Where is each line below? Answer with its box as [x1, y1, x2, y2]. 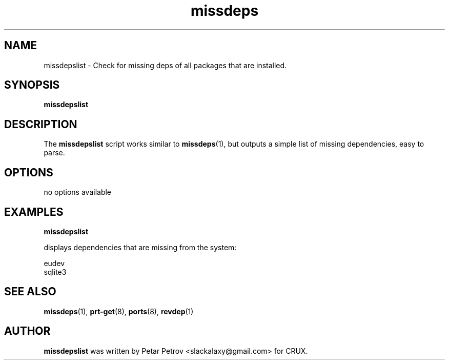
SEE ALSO [4, 285, 56, 298]
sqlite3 [44, 267, 67, 276]
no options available [44, 188, 112, 197]
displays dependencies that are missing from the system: [44, 242, 237, 252]
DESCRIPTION [4, 117, 77, 131]
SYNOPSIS [4, 78, 60, 92]
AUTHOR [4, 325, 51, 338]
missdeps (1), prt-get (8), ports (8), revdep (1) [44, 307, 194, 316]
